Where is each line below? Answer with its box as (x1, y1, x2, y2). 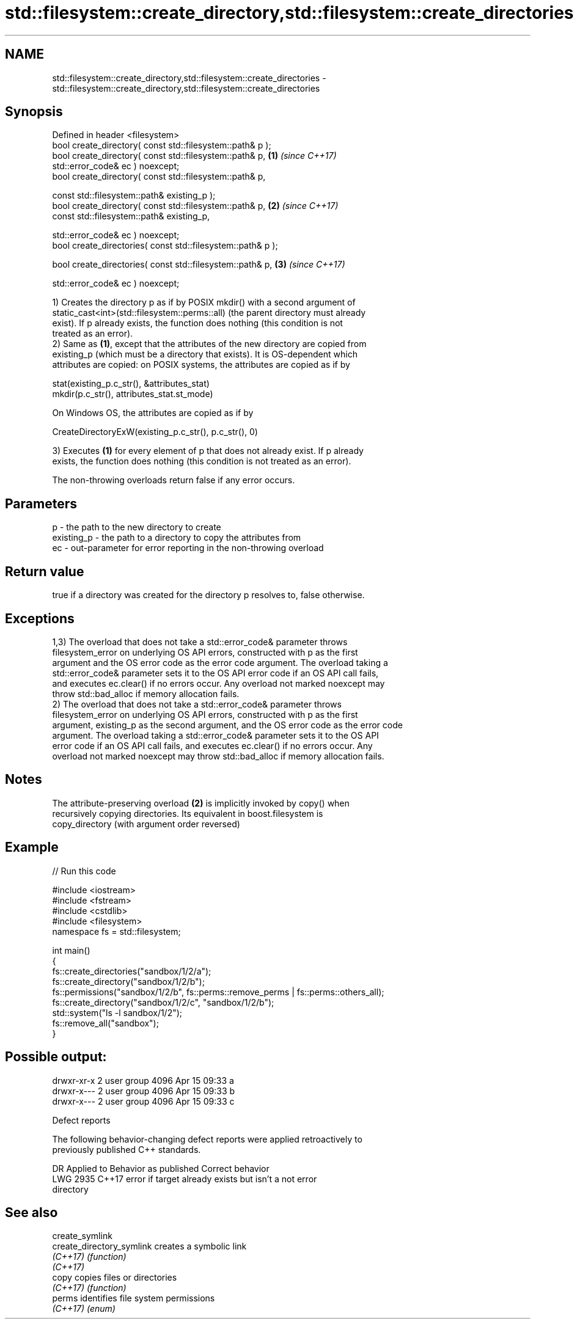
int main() (52, 945, 90, 956)
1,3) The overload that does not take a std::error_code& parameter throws (52, 636, 348, 647)
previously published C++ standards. (52, 1144, 201, 1155)
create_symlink (52, 1231, 112, 1242)
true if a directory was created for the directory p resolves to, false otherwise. (52, 590, 365, 601)
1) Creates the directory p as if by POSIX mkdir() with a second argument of (52, 297, 356, 308)
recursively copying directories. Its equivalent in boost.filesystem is (52, 808, 323, 819)
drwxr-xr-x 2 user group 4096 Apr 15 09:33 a (52, 1075, 234, 1086)
